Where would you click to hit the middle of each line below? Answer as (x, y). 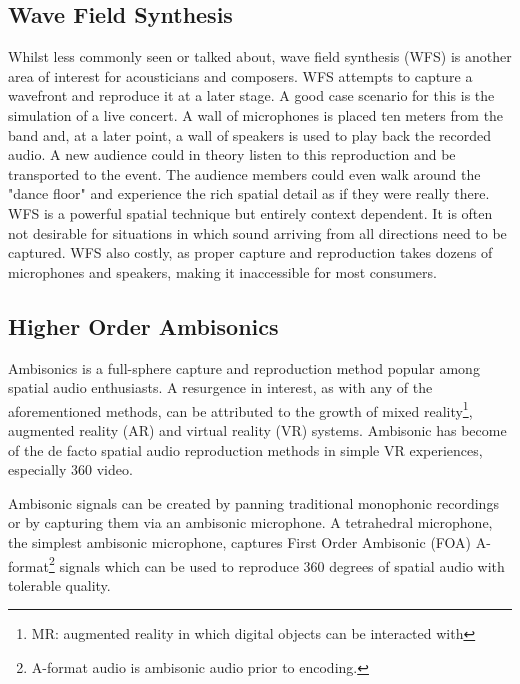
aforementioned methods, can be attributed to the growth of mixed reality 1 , (240, 409)
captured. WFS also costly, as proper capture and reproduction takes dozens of (250, 252)
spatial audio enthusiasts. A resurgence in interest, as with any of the (220, 387)
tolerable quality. (59, 584)
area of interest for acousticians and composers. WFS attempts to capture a (240, 75)
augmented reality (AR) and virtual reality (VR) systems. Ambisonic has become (257, 429)
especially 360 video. (70, 469)
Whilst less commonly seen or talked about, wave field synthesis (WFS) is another (260, 56)
